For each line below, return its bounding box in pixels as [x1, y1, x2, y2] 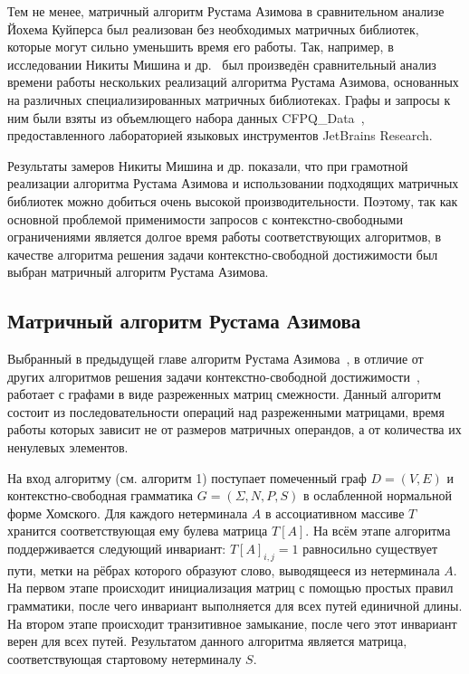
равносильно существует [302, 539, 438, 558]
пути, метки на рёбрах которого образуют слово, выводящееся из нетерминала [7, 560, 440, 579]
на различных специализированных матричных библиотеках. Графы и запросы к [7, 90, 451, 109]
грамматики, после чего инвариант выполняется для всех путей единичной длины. [7, 596, 463, 615]
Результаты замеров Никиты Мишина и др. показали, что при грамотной [7, 156, 408, 175]
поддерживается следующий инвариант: [7, 539, 226, 558]
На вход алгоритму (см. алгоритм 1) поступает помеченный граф [7, 468, 367, 487]
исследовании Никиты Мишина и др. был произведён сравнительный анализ [7, 54, 436, 73]
